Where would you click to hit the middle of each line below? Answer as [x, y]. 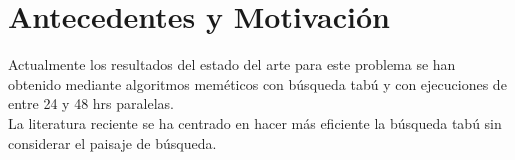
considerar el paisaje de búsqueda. [112, 142]
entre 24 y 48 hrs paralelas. [91, 103]
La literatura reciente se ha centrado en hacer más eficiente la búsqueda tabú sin [255, 122]
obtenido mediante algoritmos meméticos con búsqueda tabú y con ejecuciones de [257, 83]
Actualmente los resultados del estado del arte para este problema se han [232, 64]
